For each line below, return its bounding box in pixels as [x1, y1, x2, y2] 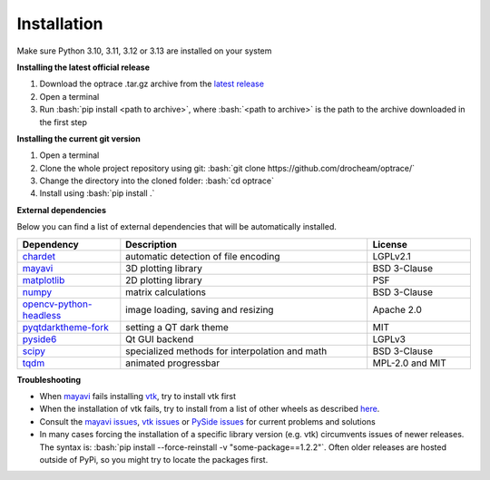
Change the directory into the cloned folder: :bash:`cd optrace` [39, 175, 274, 186]
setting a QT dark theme [125, 320, 229, 333]
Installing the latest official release [16, 62, 150, 73]
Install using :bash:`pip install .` [39, 188, 155, 199]
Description [125, 238, 177, 250]
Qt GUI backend [125, 332, 194, 345]
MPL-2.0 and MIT [372, 357, 446, 369]
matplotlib [22, 273, 65, 286]
